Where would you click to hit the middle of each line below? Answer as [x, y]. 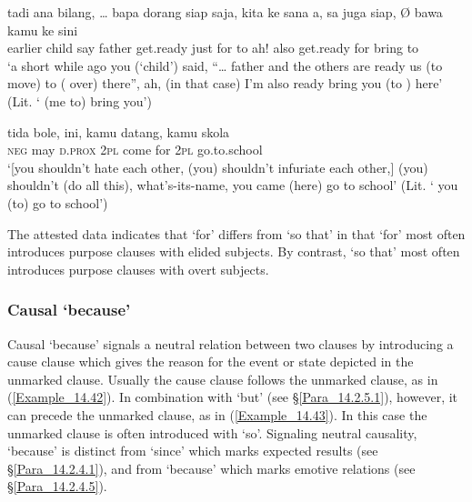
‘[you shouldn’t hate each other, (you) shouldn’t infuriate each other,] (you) [218, 167]
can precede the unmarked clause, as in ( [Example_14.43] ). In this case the [217, 414]
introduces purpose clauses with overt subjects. [138, 269]
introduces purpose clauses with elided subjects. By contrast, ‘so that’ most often [234, 251]
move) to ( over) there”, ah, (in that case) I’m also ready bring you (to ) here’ [225, 83]
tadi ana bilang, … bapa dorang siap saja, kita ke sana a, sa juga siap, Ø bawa [225, 12]
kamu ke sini [43, 30]
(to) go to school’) [58, 202]
